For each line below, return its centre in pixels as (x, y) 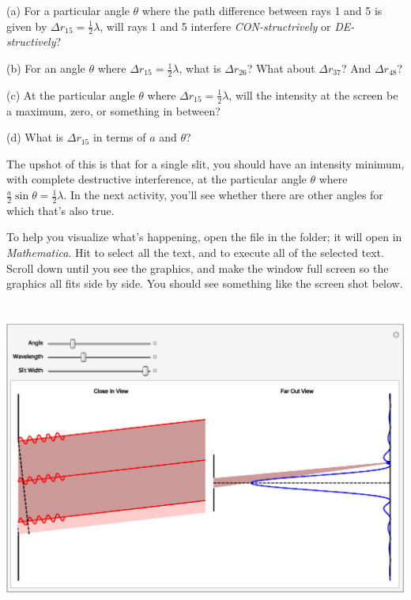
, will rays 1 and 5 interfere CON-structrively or (215, 26)
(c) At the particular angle (71, 94)
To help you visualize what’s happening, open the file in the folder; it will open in (204, 237)
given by (27, 26)
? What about (281, 68)
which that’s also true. (60, 210)
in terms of (119, 137)
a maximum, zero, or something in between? (113, 110)
